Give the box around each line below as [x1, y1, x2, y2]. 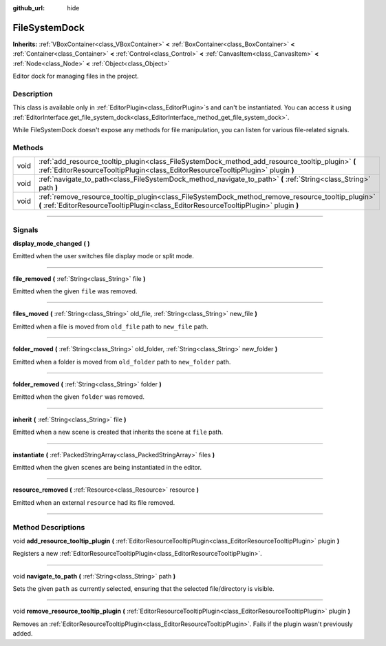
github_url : [12, 4, 45, 12]
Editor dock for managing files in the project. [12, 72, 139, 81]
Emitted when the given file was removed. [12, 287, 138, 295]
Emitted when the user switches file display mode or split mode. [12, 252, 194, 260]
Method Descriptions [12, 522, 85, 532]
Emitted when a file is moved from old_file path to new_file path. [12, 322, 209, 331]
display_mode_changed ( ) [12, 239, 90, 247]
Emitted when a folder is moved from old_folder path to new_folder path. [12, 357, 231, 366]
